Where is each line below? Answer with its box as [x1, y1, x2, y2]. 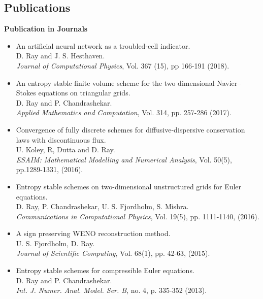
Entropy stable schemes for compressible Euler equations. [16, 265, 194, 276]
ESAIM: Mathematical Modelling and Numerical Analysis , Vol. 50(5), [16, 154, 232, 164]
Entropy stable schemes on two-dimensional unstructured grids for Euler [16, 181, 242, 191]
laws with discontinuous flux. [16, 134, 106, 145]
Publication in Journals [4, 23, 88, 34]
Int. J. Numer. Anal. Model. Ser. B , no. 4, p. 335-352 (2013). [16, 285, 207, 295]
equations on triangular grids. [38, 87, 130, 98]
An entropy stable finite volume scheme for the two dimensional [16, 77, 215, 88]
